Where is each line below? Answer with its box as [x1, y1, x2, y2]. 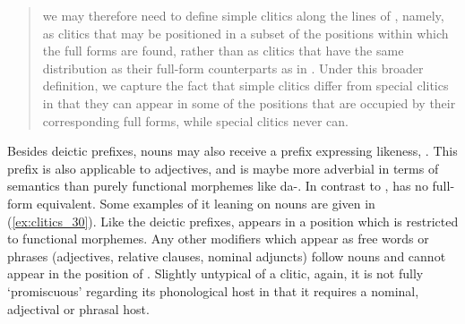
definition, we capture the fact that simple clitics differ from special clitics [42, 76, 449, 95]
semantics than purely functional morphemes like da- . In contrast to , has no [7, 176, 428, 195]
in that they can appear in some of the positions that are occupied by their [42, 93, 456, 112]
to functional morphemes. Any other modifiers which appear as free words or [7, 229, 429, 248]
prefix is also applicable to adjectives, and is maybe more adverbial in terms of [7, 158, 439, 177]
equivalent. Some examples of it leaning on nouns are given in [37, 193, 375, 212]
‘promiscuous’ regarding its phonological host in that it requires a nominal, [7, 281, 419, 300]
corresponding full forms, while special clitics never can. [42, 111, 349, 130]
